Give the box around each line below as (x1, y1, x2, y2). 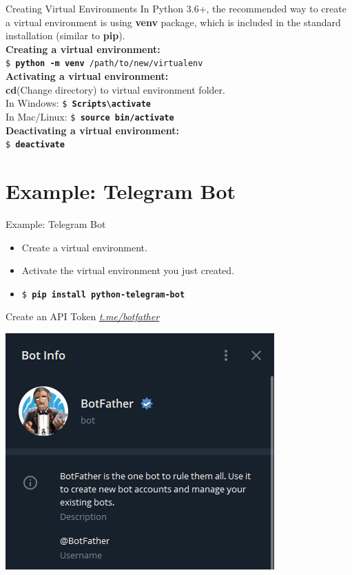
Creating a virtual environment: (6, 41, 161, 56)
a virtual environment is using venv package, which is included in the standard (6, 14, 341, 29)
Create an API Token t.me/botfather (6, 309, 160, 324)
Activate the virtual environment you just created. (21, 263, 234, 278)
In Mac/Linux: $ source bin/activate (6, 109, 174, 123)
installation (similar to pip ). (6, 28, 125, 43)
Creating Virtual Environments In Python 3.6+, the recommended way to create (6, 1, 346, 15)
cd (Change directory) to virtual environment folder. (6, 82, 225, 96)
